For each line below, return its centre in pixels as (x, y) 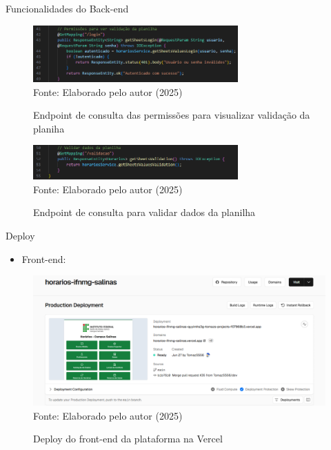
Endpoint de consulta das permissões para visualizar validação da (172, 115)
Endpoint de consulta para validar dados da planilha (144, 212)
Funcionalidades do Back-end (67, 8)
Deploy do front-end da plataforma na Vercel (128, 439)
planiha (49, 128)
